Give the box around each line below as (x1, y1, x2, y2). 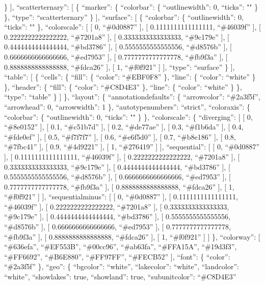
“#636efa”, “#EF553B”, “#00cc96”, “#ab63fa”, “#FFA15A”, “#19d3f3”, (4, 241, 237, 252)
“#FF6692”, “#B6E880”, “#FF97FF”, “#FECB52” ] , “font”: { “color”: (4, 251, 230, 262)
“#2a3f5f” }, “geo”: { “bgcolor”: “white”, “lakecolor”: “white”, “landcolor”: (4, 261, 239, 272)
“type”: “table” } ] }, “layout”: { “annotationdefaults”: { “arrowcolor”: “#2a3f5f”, (4, 91, 260, 102)
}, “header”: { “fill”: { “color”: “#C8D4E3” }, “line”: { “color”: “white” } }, (4, 81, 242, 92)
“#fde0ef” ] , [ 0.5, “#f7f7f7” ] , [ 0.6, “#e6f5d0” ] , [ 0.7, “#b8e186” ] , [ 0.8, (4, 131, 236, 142)
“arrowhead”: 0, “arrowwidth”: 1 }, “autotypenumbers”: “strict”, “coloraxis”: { (4, 101, 251, 112)
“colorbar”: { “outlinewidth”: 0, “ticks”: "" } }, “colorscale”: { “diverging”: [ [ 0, (4, 111, 253, 122)
